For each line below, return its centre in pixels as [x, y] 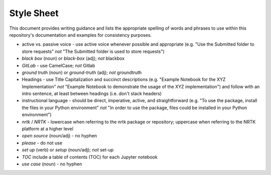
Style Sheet [34, 13]
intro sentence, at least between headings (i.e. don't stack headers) [92, 94]
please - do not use [42, 143]
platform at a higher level [48, 129]
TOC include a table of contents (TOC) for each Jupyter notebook [90, 157]
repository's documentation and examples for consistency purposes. [81, 35]
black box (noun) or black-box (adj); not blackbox [73, 58]
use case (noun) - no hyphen [52, 164]
